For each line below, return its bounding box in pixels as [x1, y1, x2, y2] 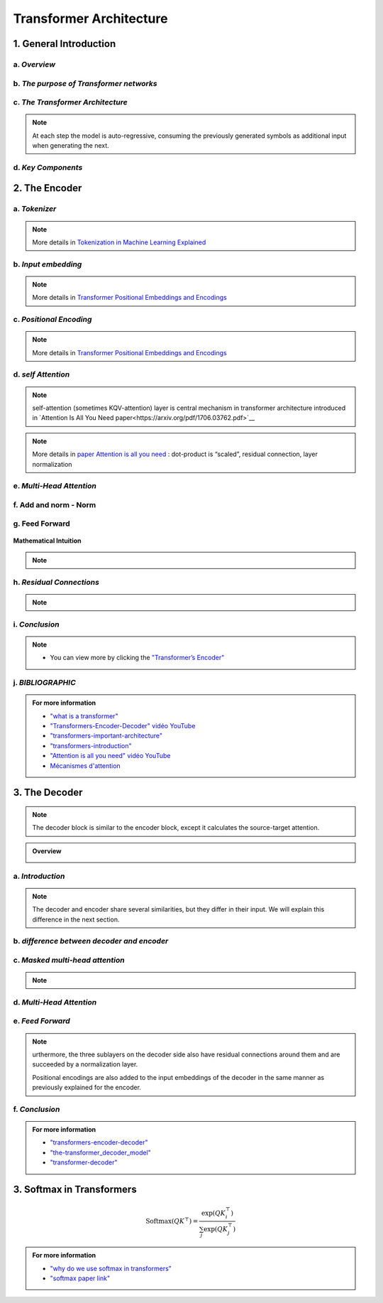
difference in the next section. [32, 915, 120, 924]
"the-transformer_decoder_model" [50, 1148, 152, 1157]
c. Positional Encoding [13, 315, 92, 325]
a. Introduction [13, 871, 65, 881]
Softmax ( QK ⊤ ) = [145, 1216, 199, 1226]
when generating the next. [32, 141, 109, 150]
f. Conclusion [13, 1104, 60, 1114]
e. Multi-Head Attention [13, 481, 97, 491]
